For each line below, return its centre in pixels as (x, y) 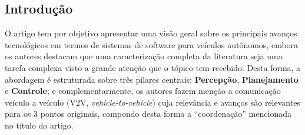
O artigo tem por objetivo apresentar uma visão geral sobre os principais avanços (151, 33)
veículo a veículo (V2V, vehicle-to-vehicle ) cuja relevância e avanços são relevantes (152, 102)
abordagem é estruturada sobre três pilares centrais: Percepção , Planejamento (152, 79)
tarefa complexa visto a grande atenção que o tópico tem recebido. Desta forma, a (153, 67)
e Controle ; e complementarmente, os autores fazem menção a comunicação (143, 91)
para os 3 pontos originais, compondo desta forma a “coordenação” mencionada (148, 114)
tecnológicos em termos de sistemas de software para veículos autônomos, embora (152, 44)
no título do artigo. (39, 125)
